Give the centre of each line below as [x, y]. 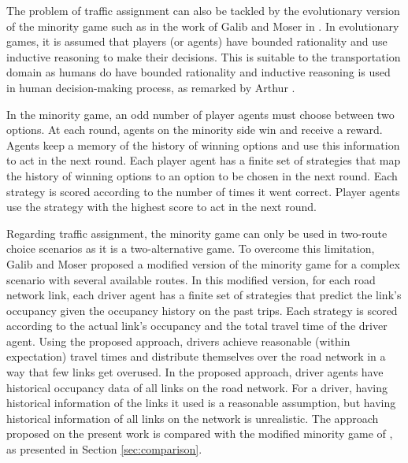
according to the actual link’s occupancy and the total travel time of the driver [197, 326]
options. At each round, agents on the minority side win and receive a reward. [195, 130]
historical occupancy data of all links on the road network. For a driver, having [197, 387]
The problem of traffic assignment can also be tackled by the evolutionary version [203, 10]
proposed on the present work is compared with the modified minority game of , [200, 433]
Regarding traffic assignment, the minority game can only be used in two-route [197, 233]
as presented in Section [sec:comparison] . [104, 449]
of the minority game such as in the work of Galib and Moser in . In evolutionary [203, 26]
